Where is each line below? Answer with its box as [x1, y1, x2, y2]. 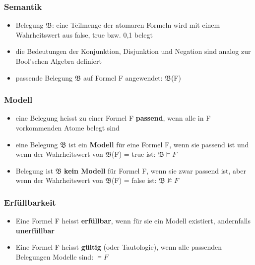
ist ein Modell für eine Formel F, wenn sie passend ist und [68, 139, 249, 149]
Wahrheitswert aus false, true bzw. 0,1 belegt [15, 29, 153, 40]
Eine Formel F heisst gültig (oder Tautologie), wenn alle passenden [15, 242, 222, 252]
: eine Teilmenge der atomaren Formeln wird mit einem [52, 20, 220, 30]
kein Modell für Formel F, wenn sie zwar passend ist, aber [64, 165, 246, 176]
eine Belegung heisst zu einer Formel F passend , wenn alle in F [15, 113, 211, 123]
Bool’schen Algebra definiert [15, 56, 102, 66]
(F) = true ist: [112, 149, 156, 159]
